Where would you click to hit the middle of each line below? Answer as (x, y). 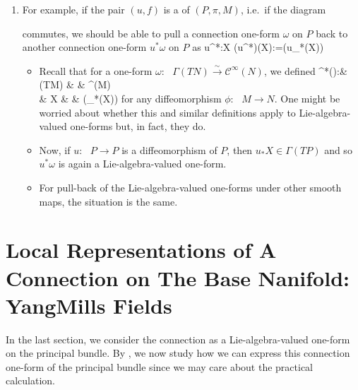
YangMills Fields (89, 305)
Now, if (55, 149)
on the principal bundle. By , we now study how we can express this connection (178, 353)
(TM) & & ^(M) (75, 84)
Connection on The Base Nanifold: (178, 277)
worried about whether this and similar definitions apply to (167, 112)
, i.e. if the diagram (283, 9)
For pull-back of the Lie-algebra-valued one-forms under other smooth (190, 187)
